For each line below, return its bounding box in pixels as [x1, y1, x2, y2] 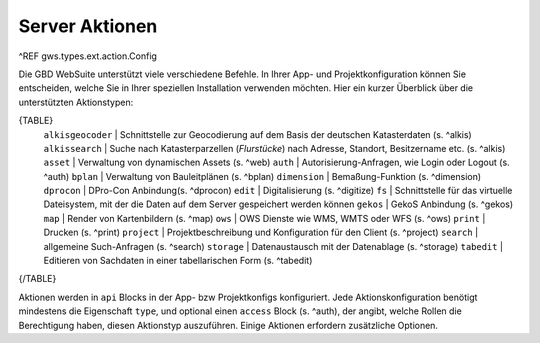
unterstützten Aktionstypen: [18, 96, 134, 108]
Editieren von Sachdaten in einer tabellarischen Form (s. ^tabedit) [43, 255, 313, 267]
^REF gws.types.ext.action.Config [18, 50, 157, 62]
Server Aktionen [18, 15, 158, 37]
